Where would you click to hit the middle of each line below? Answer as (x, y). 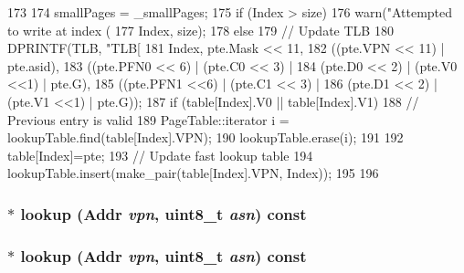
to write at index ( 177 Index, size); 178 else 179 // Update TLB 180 (200, 30)
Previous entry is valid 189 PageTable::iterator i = (148, 119)
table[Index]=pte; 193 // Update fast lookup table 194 (160, 155)
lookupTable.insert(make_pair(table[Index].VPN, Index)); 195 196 (193, 173)
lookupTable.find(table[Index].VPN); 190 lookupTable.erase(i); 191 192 (206, 137)
